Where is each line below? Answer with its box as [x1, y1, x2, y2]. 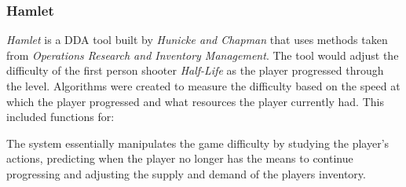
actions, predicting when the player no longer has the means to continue [6, 150, 353, 167]
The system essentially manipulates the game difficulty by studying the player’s [6, 134, 390, 151]
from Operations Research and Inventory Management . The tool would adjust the [6, 46, 399, 63]
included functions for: [6, 108, 115, 125]
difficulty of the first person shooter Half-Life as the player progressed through [6, 62, 384, 79]
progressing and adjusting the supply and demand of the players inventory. [6, 165, 366, 181]
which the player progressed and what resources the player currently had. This [6, 93, 384, 109]
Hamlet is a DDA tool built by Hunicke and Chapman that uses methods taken [6, 31, 388, 48]
